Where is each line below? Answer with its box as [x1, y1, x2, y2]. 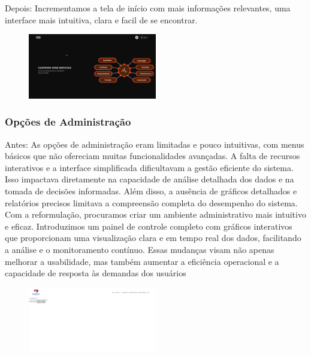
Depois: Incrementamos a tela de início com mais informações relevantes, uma [5, 2, 291, 14]
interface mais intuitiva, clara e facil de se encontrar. [5, 13, 198, 26]
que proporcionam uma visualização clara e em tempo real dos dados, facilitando [5, 231, 301, 244]
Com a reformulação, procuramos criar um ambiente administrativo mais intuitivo [5, 208, 306, 221]
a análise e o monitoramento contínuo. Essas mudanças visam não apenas [5, 243, 274, 255]
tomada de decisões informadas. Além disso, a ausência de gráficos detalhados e [5, 185, 297, 197]
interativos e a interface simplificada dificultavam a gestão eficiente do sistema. [5, 161, 294, 173]
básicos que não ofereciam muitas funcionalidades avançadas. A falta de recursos [5, 149, 300, 162]
